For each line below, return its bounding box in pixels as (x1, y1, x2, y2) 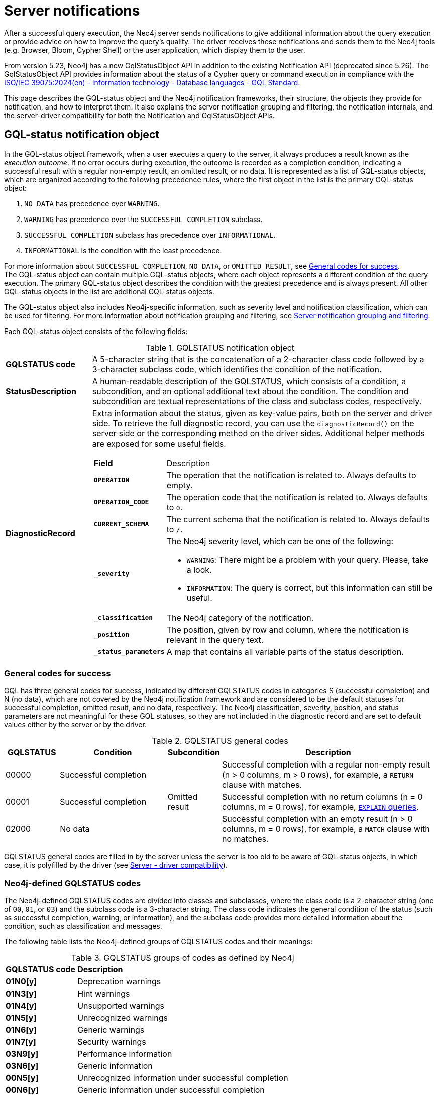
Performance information (77, 1049, 172, 1059)
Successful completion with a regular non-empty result (222, 759, 430, 770)
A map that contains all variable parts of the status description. (166, 646, 404, 657)
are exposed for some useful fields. (92, 438, 226, 449)
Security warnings (77, 1037, 146, 1047)
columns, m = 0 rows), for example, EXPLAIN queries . (222, 802, 419, 812)
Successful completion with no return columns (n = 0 (222, 792, 423, 802)
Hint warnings (77, 989, 130, 999)
